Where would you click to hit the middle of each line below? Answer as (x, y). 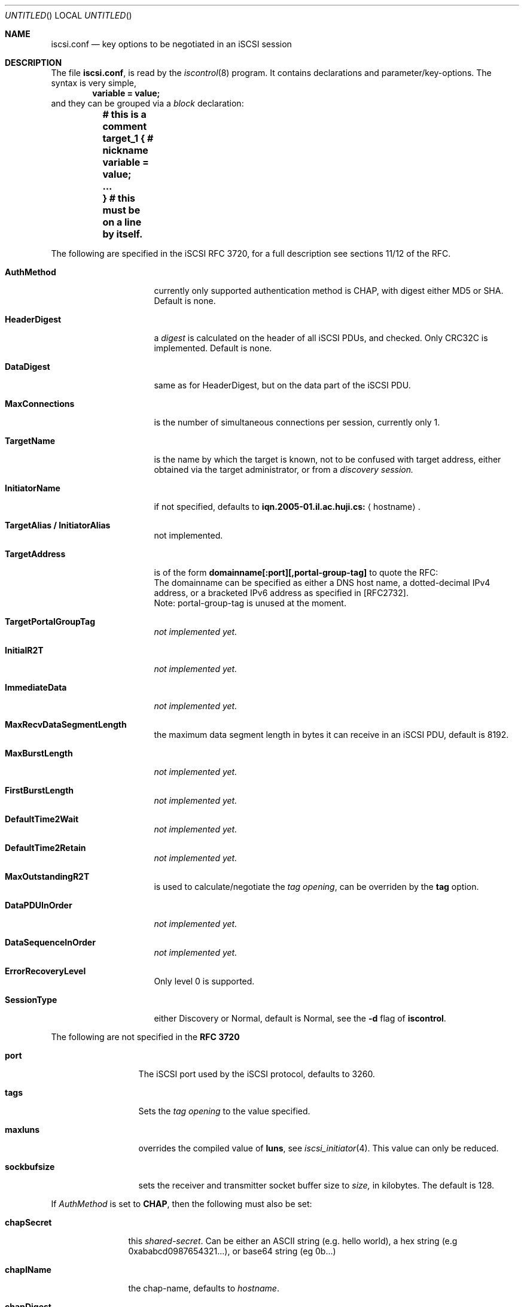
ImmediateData (36, 687)
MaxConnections (40, 404)
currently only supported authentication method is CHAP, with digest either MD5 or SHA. (329, 291)
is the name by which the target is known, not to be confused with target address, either (327, 459)
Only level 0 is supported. (204, 981)
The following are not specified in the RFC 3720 (145, 1037)
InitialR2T (24, 650)
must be (121, 210)
